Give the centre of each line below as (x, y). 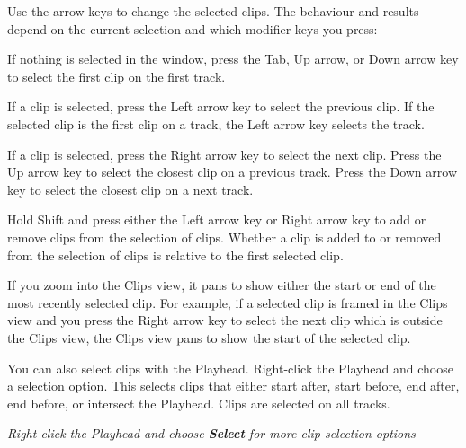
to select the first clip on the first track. (116, 76)
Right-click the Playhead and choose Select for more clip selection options (211, 433)
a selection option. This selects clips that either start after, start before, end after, (233, 386)
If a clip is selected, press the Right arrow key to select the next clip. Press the (224, 154)
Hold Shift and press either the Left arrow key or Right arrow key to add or (217, 220)
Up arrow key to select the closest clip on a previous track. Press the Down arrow (232, 172)
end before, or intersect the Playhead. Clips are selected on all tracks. (199, 403)
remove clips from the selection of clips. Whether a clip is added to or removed (224, 237)
